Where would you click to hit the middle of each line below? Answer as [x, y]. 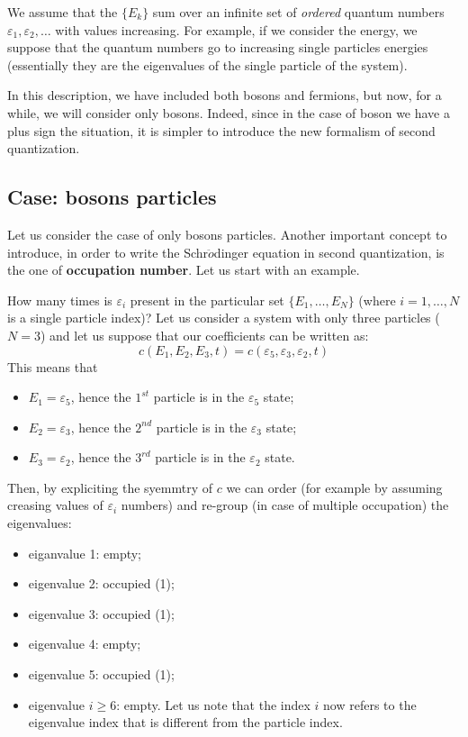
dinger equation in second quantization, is [329, 252]
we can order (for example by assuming [334, 487]
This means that [53, 366]
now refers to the [370, 704]
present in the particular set [207, 300]
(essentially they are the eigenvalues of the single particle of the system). [207, 64]
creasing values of [55, 505]
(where [377, 300]
